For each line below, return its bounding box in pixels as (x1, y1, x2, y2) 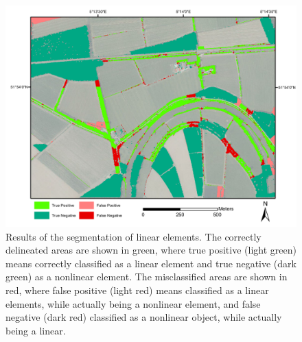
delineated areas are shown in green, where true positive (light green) (5, 243, 297, 257)
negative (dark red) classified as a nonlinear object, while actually (5, 310, 282, 324)
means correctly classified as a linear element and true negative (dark (5, 256, 297, 270)
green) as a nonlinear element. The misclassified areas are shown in (5, 269, 288, 284)
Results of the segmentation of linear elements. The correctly (5, 229, 262, 243)
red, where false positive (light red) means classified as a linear (5, 282, 269, 297)
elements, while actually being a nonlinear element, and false (5, 296, 261, 310)
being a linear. (5, 323, 66, 337)
